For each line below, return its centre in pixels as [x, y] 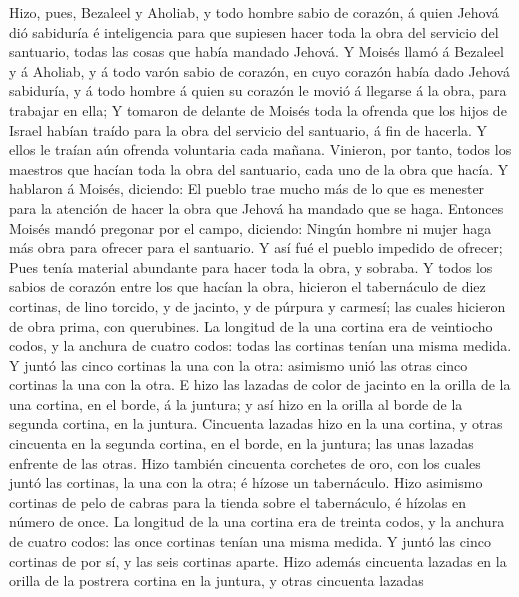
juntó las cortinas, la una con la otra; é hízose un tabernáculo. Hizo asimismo [246, 482]
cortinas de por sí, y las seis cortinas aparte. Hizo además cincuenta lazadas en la [258, 560]
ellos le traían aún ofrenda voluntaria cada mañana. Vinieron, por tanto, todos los [260, 149]
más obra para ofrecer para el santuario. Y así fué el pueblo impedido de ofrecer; [256, 247]
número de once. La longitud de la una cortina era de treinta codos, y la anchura [257, 521]
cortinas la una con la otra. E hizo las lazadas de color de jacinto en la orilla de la [260, 384]
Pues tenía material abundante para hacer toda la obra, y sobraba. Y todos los [251, 266]
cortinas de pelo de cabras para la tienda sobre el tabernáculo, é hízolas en [238, 501]
